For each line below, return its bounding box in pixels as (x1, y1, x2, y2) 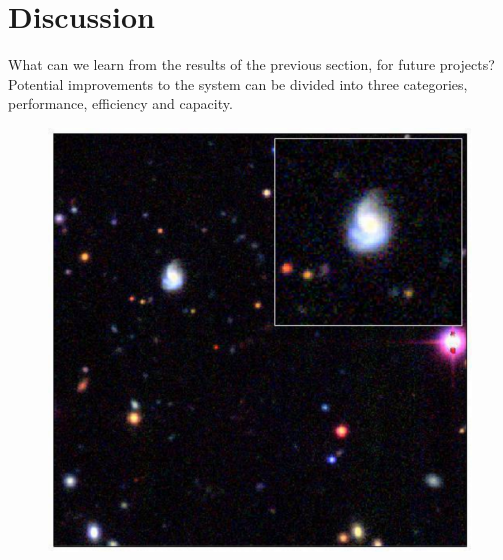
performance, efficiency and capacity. (8, 93, 233, 114)
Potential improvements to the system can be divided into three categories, (8, 73, 468, 94)
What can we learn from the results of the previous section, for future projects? (8, 54, 495, 75)
